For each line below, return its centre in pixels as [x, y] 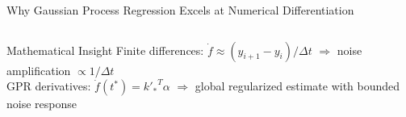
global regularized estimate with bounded [297, 86]
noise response [42, 104]
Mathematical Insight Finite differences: [105, 50]
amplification [39, 70]
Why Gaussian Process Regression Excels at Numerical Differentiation [180, 10]
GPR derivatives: [49, 86]
